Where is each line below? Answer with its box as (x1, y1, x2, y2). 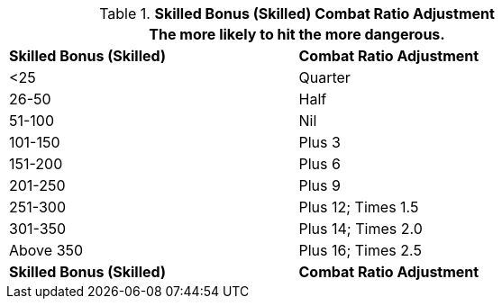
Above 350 (9, 241, 84, 259)
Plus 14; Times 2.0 (298, 220, 423, 238)
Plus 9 (298, 176, 341, 194)
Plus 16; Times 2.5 (298, 241, 422, 259)
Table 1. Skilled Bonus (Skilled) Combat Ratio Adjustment (99, 4, 495, 22)
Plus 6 (298, 155, 341, 173)
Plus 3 (298, 133, 341, 151)
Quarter (298, 68, 351, 86)
